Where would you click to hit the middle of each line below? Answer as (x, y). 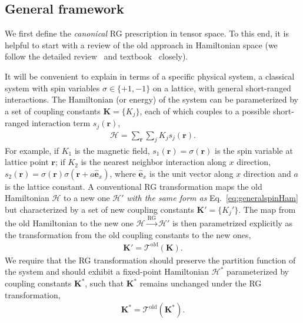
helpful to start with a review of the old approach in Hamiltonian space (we (141, 45)
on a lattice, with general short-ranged (222, 88)
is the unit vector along (192, 173)
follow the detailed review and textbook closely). (96, 56)
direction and (267, 173)
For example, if (32, 150)
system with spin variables (52, 88)
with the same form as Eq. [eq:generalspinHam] (212, 198)
